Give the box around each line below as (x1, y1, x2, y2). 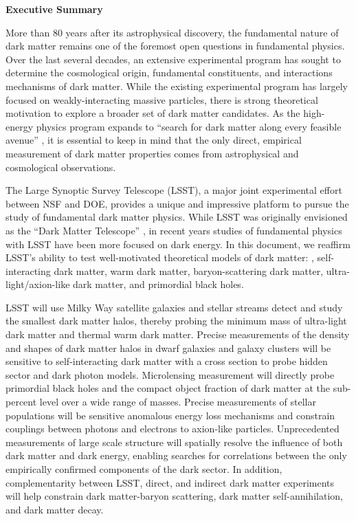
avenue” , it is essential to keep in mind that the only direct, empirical (5, 133, 302, 147)
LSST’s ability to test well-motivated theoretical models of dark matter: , (5, 250, 314, 265)
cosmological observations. (5, 159, 116, 174)
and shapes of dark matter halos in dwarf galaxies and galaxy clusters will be (5, 340, 331, 355)
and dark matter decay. (5, 502, 104, 516)
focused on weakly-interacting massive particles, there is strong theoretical (5, 92, 318, 107)
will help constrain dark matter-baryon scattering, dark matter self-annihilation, (5, 489, 343, 503)
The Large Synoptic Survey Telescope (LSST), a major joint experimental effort (5, 183, 342, 197)
